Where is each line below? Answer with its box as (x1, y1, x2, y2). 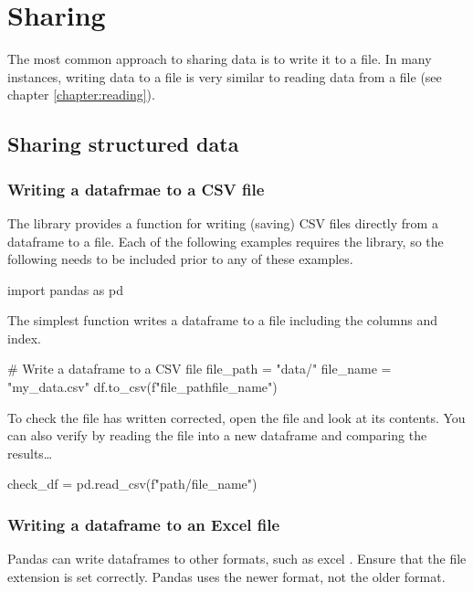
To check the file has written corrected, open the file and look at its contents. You (7, 407, 466, 427)
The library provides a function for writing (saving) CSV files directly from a (7, 213, 438, 232)
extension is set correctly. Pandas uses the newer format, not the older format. (7, 566, 446, 586)
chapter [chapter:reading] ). (7, 85, 155, 104)
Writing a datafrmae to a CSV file (7, 177, 265, 200)
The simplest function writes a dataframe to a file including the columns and (7, 311, 437, 330)
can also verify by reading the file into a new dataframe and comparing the (7, 426, 427, 445)
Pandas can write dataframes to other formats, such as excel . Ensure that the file (7, 549, 467, 568)
